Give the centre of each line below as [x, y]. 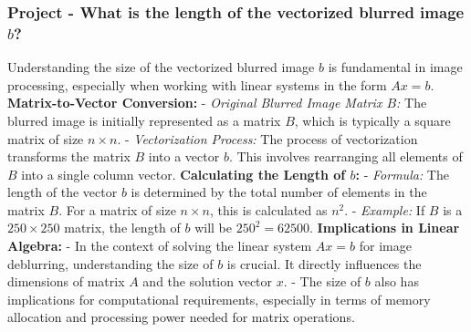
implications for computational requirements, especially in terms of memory [219, 299]
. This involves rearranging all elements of [345, 156]
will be [214, 228]
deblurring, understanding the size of [110, 263]
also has [397, 281]
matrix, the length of [122, 228]
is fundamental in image [395, 67]
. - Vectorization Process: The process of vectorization [267, 138]
